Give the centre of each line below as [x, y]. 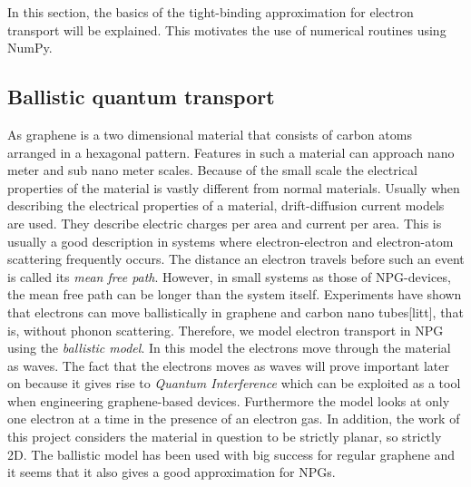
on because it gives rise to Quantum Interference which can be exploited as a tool [234, 383]
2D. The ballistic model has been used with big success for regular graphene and [231, 454]
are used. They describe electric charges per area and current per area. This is [225, 223]
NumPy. [30, 48]
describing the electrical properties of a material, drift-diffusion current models [226, 205]
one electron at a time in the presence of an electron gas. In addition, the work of [234, 419]
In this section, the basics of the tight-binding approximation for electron [211, 12]
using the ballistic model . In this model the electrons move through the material [229, 348]
